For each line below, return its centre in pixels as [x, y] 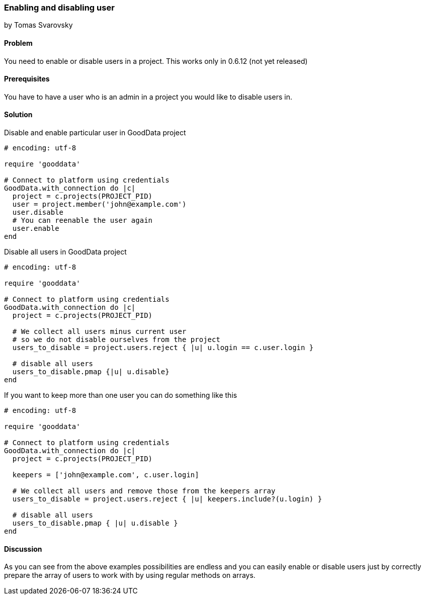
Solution [18, 115]
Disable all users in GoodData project [65, 252]
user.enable [36, 229]
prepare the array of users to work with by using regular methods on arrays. [130, 575]
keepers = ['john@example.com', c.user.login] [106, 475]
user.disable [38, 212]
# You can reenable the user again [82, 221]
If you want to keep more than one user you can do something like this [121, 395]
